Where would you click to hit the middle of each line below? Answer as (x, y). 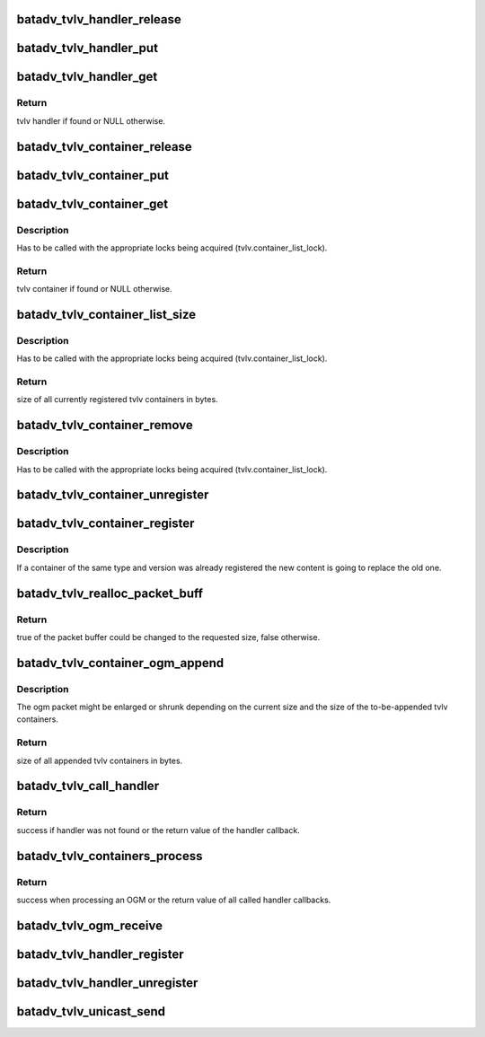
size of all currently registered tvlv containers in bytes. (118, 400)
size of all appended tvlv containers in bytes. (100, 760)
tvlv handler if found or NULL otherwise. (91, 120)
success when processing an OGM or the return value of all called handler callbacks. (174, 900)
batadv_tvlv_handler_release (99, 19)
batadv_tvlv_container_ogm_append (120, 663)
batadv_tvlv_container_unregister (113, 495)
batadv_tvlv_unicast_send (91, 1011)
